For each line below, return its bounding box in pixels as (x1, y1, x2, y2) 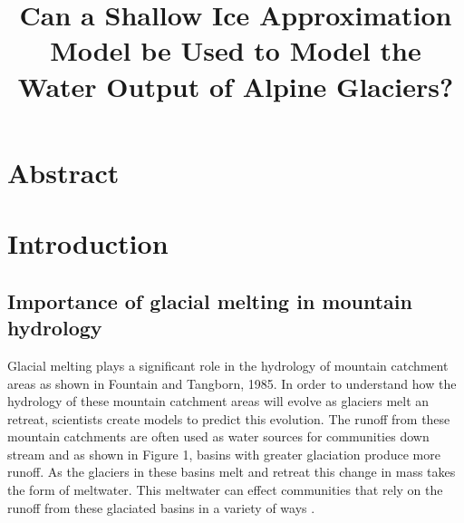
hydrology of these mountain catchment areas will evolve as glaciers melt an (7, 392, 430, 411)
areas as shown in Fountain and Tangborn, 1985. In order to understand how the (7, 373, 457, 392)
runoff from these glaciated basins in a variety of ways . (7, 498, 315, 517)
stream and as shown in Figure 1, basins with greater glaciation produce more (7, 444, 440, 463)
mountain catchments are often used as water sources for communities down (7, 427, 430, 446)
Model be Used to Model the (50, 32, 421, 69)
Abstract (7, 153, 120, 190)
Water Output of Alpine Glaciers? (17, 67, 454, 104)
